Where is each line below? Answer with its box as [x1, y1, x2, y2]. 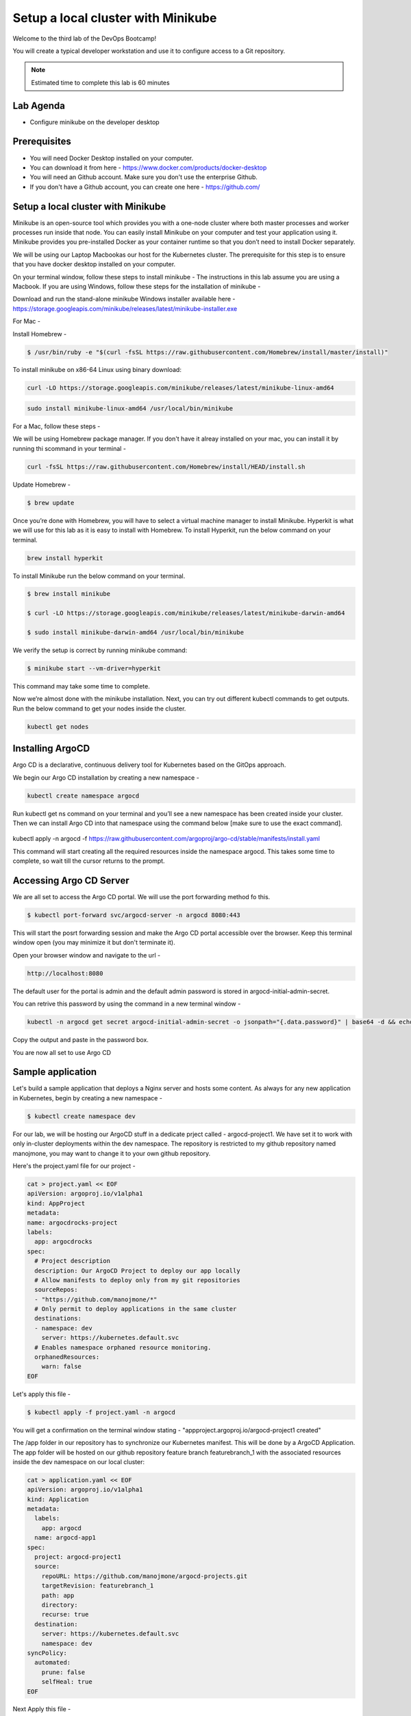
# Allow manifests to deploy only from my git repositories [34, 1276, 240, 1284]
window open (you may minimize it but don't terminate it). [12, 938, 175, 947]
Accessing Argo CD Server [12, 875, 129, 886]
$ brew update [27, 498, 75, 507]
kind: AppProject [27, 1199, 86, 1207]
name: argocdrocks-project [27, 1218, 118, 1227]
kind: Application [27, 1495, 89, 1503]
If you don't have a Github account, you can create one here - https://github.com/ [29, 183, 260, 191]
